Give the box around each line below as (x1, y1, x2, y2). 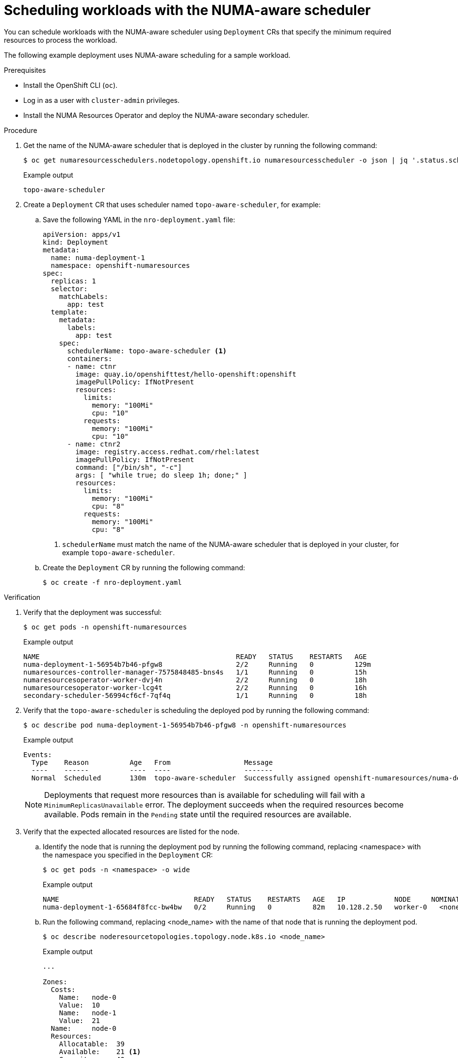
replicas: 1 (50, 277, 96, 285)
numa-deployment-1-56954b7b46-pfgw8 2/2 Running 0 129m (23, 660, 371, 668)
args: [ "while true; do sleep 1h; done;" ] (75, 471, 247, 479)
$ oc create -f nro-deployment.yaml (43, 578, 182, 586)
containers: (67, 354, 113, 363)
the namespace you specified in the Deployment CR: (43, 850, 213, 859)
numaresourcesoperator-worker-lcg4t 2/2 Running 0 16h (23, 683, 367, 692)
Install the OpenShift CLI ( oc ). (23, 81, 118, 89)
